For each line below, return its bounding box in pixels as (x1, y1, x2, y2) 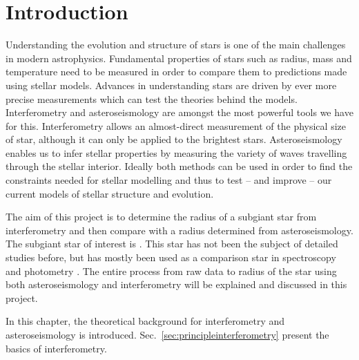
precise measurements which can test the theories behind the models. (6, 91, 298, 106)
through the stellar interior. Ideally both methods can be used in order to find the (6, 159, 353, 173)
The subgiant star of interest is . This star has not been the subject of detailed (6, 236, 338, 251)
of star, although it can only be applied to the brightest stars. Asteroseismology (6, 132, 342, 146)
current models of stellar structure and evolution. (6, 186, 214, 200)
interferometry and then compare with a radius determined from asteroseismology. (6, 222, 353, 237)
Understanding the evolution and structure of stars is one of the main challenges (6, 37, 346, 52)
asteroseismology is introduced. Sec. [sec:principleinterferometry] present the (6, 328, 329, 341)
